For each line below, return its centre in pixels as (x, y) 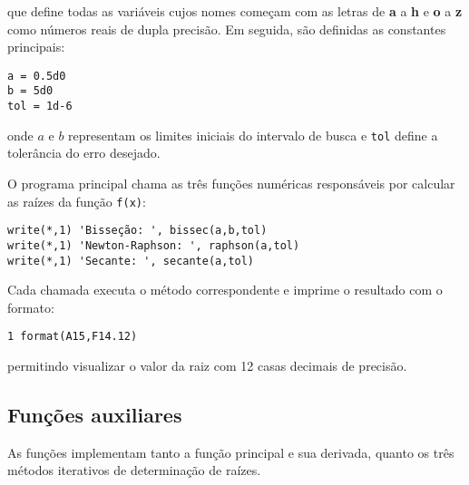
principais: (36, 47)
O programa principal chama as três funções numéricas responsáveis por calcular (231, 183)
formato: (31, 307)
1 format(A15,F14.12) (73, 337)
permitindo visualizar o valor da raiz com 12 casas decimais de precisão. (207, 366)
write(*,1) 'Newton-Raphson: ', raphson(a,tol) (154, 245)
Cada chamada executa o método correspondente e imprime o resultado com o (225, 290)
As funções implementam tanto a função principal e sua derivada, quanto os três (231, 452)
